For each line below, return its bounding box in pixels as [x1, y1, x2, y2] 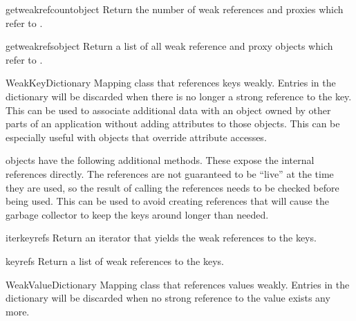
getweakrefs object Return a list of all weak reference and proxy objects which [6, 39, 333, 53]
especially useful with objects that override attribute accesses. [6, 129, 267, 144]
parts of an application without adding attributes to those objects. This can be [6, 116, 340, 131]
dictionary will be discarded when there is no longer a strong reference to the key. [6, 89, 352, 103]
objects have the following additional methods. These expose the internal [6, 153, 315, 167]
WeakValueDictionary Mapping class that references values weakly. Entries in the [6, 277, 350, 291]
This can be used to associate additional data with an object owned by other [6, 102, 331, 117]
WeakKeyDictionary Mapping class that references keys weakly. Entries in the [6, 75, 336, 90]
